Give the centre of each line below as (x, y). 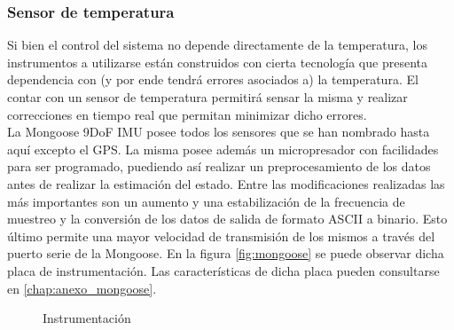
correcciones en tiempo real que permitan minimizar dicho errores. (187, 114)
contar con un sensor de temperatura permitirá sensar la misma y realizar (207, 97)
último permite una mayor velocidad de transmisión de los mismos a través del (221, 236)
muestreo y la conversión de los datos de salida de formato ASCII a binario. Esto (227, 219)
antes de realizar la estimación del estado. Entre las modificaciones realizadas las (226, 183)
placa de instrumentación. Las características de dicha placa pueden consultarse (223, 270)
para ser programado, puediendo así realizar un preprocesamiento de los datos (219, 166)
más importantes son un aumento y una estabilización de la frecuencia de (206, 201)
